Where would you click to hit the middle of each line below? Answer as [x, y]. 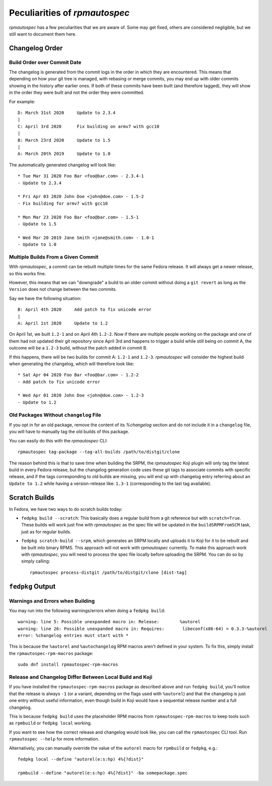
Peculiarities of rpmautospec [69, 13]
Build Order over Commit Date [45, 62]
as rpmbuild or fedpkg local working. [51, 723]
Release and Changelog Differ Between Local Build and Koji [81, 677]
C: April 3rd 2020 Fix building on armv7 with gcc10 [89, 126]
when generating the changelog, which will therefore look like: [72, 364]
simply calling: [36, 561]
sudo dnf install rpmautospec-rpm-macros [68, 665]
